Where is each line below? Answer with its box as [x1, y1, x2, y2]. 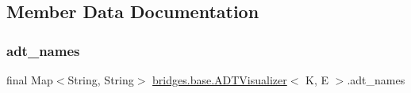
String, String [67, 72, 134, 87]
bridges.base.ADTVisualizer [152, 72, 287, 87]
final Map [6, 72, 53, 87]
